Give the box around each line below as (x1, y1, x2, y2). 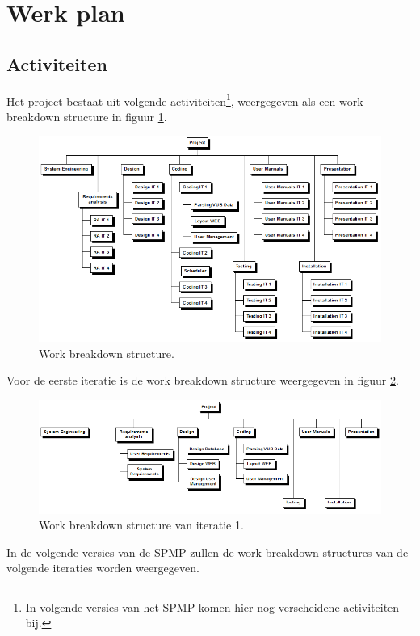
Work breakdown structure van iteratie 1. (39, 516, 244, 533)
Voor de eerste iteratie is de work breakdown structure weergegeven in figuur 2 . (6, 372, 399, 389)
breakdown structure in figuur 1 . (6, 107, 167, 124)
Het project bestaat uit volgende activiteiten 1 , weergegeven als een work (6, 90, 363, 109)
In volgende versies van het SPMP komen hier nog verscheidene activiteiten (25, 598, 400, 615)
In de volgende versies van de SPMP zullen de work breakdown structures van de (6, 543, 409, 560)
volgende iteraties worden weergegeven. (6, 559, 199, 576)
